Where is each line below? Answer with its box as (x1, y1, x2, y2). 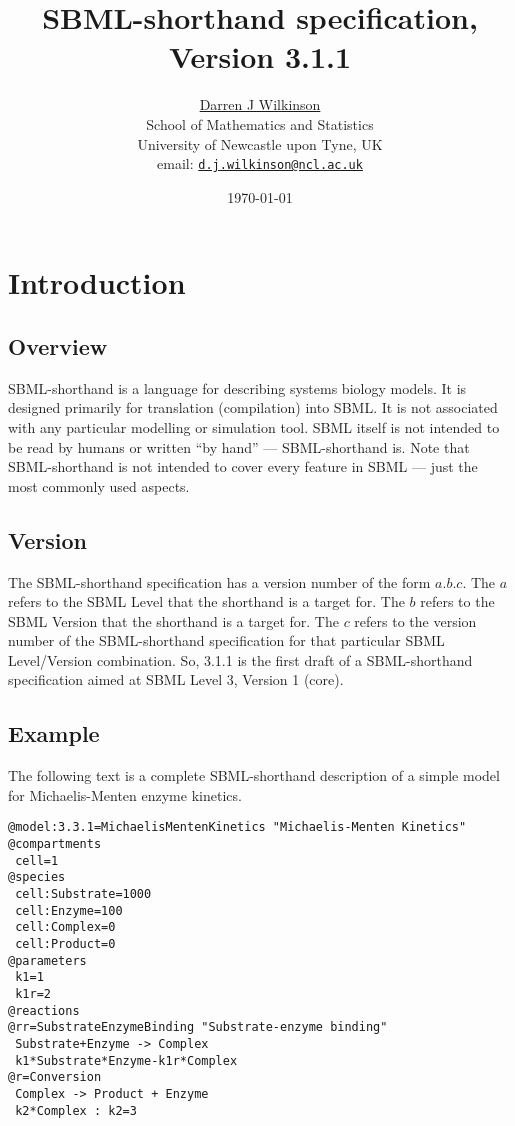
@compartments (8, 837, 102, 852)
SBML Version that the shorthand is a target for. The (8, 610, 339, 631)
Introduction (8, 262, 186, 303)
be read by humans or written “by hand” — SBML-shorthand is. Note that (8, 436, 470, 457)
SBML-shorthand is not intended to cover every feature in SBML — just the (8, 456, 478, 477)
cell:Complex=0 (15, 920, 116, 935)
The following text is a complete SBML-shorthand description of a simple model (8, 765, 500, 786)
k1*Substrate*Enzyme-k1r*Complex (15, 1053, 238, 1068)
